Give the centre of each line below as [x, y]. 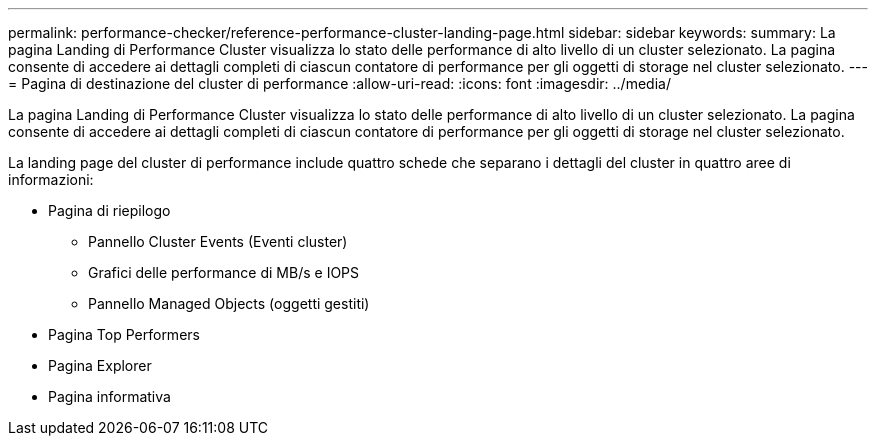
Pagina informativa [109, 396]
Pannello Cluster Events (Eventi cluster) [218, 241]
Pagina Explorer [100, 365]
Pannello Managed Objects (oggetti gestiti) [229, 303]
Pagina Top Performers [124, 334]
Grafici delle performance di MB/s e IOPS [224, 272]
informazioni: [51, 179]
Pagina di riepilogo [109, 210]
